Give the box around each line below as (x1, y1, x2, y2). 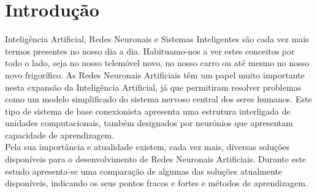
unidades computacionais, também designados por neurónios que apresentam (5, 116, 293, 129)
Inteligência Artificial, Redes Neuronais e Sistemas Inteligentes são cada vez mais (5, 32, 309, 45)
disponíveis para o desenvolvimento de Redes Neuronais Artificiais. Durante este (5, 153, 307, 165)
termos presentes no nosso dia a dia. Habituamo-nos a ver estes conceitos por (5, 44, 295, 57)
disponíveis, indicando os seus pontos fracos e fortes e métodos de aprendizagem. (5, 176, 308, 189)
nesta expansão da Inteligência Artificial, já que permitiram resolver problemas (5, 80, 302, 93)
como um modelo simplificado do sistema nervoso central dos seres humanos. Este (5, 93, 312, 105)
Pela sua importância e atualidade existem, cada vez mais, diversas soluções (5, 140, 290, 153)
